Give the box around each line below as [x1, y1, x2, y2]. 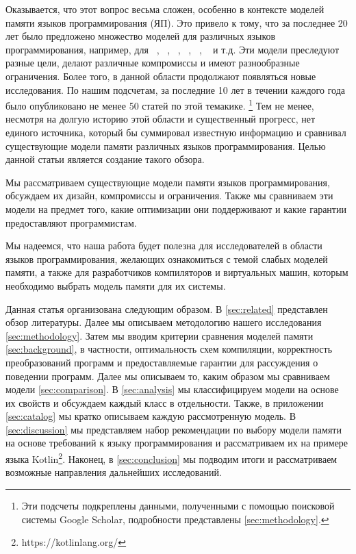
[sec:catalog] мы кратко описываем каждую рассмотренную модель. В [5, 409, 296, 423]
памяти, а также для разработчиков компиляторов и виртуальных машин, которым [5, 265, 348, 279]
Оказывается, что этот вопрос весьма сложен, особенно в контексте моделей [5, 2, 325, 16]
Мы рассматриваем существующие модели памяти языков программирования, [5, 175, 330, 189]
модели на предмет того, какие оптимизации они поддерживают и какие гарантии [5, 201, 346, 216]
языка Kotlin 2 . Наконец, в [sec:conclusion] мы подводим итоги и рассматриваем [5, 450, 338, 466]
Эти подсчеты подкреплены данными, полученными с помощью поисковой [21, 498, 335, 512]
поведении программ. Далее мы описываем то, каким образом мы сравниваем [5, 368, 330, 383]
